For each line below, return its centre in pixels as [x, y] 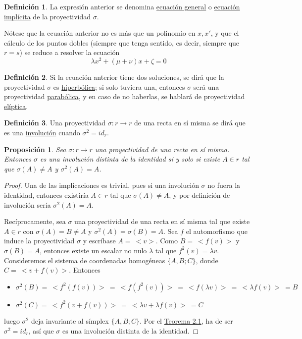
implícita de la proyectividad [48, 16]
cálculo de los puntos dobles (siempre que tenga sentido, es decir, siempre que [122, 42]
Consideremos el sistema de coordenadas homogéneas [85, 260]
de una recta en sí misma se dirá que [190, 123]
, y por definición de [200, 195]
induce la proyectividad [39, 241]
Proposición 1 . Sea [35, 149]
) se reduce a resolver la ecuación [70, 52]
